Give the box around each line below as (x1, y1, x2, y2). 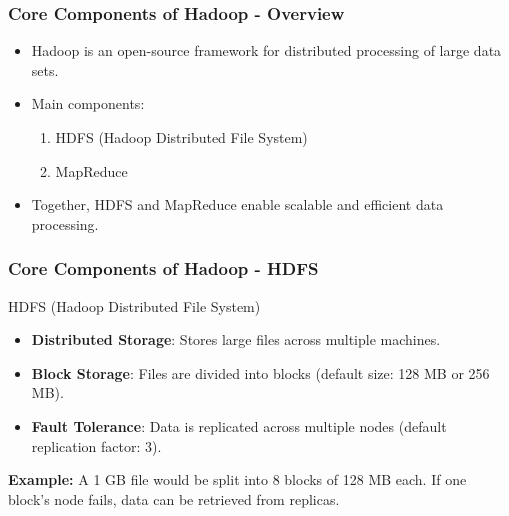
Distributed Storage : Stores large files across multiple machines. (31, 329, 441, 350)
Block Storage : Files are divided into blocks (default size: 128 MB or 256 (31, 362, 490, 383)
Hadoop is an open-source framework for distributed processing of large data (31, 40, 502, 61)
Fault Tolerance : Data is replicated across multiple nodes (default (31, 415, 447, 436)
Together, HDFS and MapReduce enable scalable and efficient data (31, 194, 444, 215)
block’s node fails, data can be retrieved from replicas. (8, 488, 340, 509)
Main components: (31, 93, 145, 114)
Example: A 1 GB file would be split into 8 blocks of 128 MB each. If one (8, 469, 467, 490)
